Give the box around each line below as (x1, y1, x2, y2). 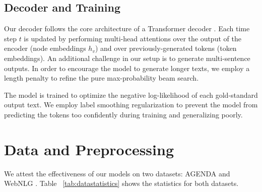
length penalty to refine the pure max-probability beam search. (4, 73, 199, 83)
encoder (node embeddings (4, 43, 86, 53)
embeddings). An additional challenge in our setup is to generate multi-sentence (4, 52, 250, 63)
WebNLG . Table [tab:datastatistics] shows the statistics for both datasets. (4, 178, 239, 188)
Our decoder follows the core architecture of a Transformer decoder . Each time (4, 23, 250, 34)
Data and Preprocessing (4, 139, 174, 159)
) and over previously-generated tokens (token (95, 43, 237, 53)
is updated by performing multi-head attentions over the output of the (24, 33, 241, 43)
